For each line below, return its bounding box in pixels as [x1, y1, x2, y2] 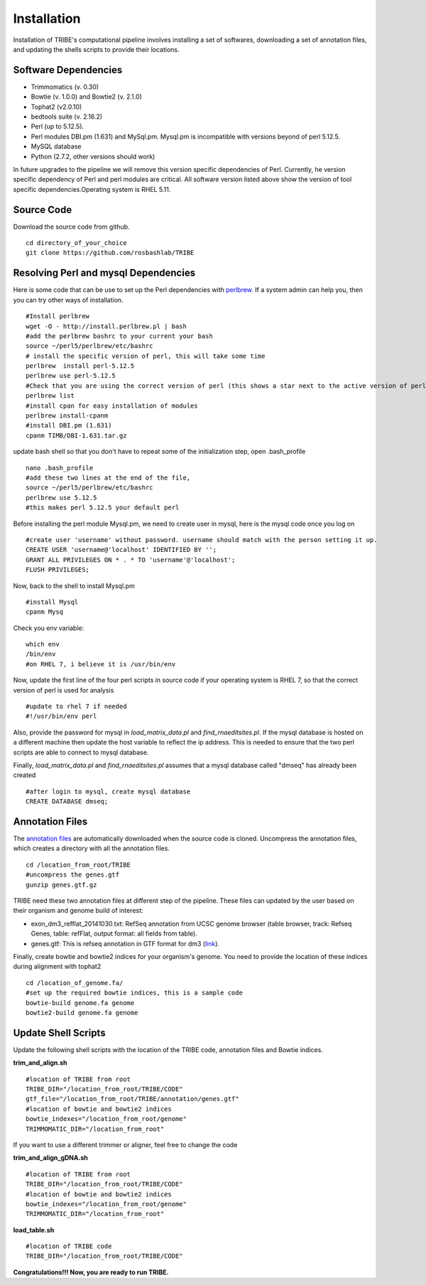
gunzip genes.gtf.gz [26, 881, 97, 889]
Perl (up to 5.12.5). [31, 122, 84, 131]
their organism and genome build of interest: [13, 906, 143, 915]
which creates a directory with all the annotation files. [13, 844, 170, 852]
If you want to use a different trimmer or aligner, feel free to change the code [13, 1140, 238, 1149]
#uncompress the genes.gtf [26, 871, 120, 879]
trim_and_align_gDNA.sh [13, 1154, 88, 1162]
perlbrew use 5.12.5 [26, 494, 97, 501]
